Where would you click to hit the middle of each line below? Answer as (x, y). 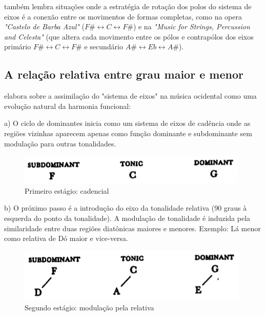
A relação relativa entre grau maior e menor (124, 74)
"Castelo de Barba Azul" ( (45, 26)
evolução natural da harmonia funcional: (68, 106)
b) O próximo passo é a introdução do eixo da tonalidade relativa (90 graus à (126, 208)
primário (18, 47)
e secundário (104, 47)
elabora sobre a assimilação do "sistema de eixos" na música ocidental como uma (130, 96)
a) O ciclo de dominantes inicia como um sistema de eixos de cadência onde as (127, 123)
